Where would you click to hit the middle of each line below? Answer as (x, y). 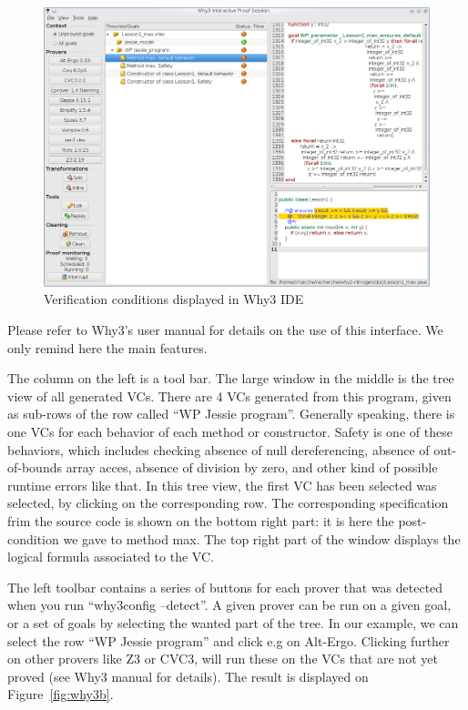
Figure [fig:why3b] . (61, 694)
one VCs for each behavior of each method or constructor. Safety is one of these (230, 431)
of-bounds (35, 467)
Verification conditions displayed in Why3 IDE (174, 299)
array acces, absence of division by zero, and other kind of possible (252, 467)
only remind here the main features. (107, 347)
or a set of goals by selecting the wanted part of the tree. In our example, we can (233, 622)
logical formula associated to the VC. (111, 557)
